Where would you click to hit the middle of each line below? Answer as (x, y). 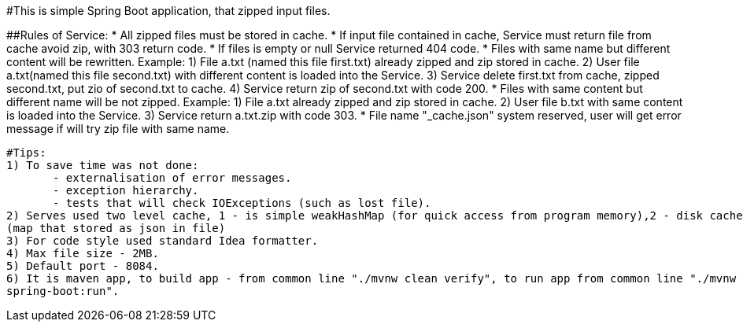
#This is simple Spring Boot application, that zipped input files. (168, 11)
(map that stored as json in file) (116, 228)
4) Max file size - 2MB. (83, 253)
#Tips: (26, 153)
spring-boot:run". (63, 291)
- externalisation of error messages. (172, 178)
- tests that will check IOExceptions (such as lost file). (242, 203)
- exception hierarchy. (126, 190)
